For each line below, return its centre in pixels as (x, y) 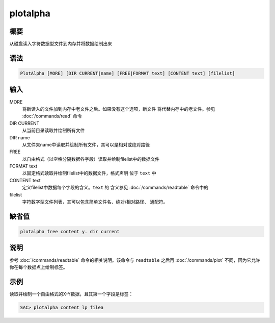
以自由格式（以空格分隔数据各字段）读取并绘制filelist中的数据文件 (91, 159)
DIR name (20, 137)
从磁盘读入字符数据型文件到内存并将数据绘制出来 (61, 44)
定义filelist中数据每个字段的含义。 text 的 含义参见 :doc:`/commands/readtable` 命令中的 (115, 188)
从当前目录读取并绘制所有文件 (53, 131)
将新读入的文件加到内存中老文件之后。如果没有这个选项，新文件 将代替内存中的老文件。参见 (119, 109)
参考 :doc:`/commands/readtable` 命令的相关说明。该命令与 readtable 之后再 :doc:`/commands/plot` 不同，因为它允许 (135, 260)
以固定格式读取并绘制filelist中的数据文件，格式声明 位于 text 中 (89, 173)
